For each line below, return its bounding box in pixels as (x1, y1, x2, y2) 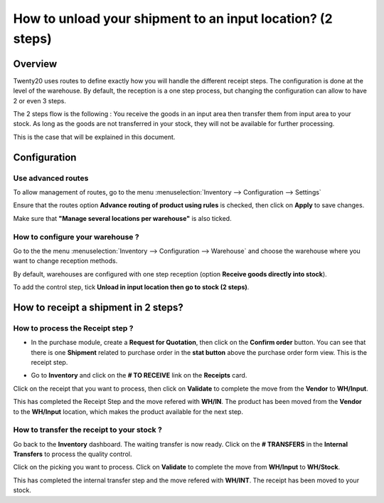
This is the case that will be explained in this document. (13, 133, 176, 141)
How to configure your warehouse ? (13, 232, 139, 242)
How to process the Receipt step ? (13, 323, 134, 333)
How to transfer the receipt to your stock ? (13, 425, 163, 435)
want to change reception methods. (13, 256, 118, 265)
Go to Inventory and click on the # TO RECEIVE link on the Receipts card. (31, 371, 247, 380)
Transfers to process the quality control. (13, 450, 132, 459)
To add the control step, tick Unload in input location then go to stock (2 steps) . (13, 283, 250, 291)
